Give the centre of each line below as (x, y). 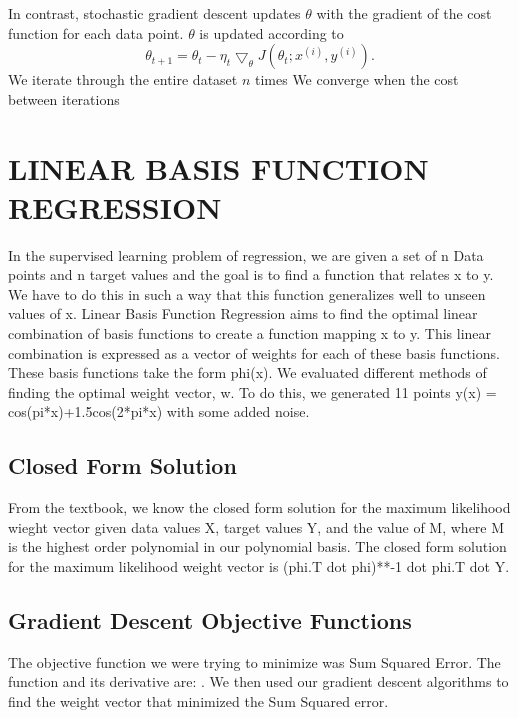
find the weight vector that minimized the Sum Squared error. (198, 701)
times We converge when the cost (356, 79)
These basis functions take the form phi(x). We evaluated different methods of (247, 372)
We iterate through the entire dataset (123, 79)
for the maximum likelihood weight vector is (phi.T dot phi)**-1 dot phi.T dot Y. (259, 566)
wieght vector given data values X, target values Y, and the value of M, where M (256, 526)
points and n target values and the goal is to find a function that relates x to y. (251, 274)
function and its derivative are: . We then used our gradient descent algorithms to (258, 681)
